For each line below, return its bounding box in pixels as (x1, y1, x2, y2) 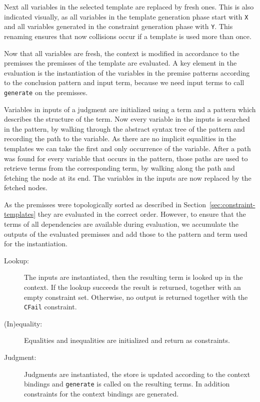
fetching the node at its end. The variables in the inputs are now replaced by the (4, 172, 251, 183)
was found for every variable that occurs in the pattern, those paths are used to (4, 153, 248, 163)
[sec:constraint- (209, 199, 255, 209)
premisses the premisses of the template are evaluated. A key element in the (4, 58, 237, 68)
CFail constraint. (24, 301, 77, 312)
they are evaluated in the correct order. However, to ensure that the (37, 209, 246, 219)
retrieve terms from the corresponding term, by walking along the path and (4, 163, 235, 173)
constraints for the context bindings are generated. (24, 388, 179, 398)
